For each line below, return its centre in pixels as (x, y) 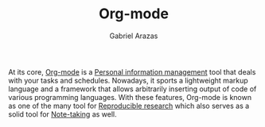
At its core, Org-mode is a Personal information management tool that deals (132, 71)
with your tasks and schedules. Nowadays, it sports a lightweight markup (128, 80)
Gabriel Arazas (134, 36)
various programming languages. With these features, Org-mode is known (130, 97)
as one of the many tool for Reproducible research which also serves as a (129, 106)
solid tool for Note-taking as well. (62, 114)
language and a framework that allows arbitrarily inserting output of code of (132, 89)
